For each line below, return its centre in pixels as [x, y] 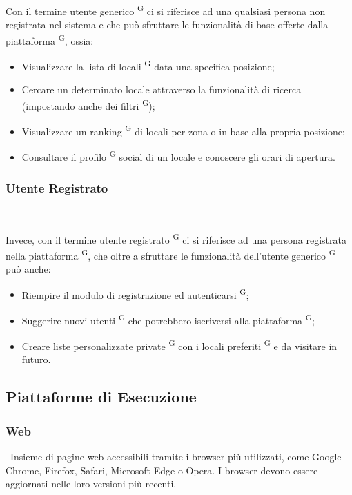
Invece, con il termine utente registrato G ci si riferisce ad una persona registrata [176, 238]
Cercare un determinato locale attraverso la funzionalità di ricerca [162, 89]
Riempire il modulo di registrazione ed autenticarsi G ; [135, 293]
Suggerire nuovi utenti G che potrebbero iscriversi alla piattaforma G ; [168, 319]
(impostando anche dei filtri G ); [88, 104]
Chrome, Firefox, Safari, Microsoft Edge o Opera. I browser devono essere [162, 470]
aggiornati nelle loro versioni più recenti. [91, 484]
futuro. [36, 359]
